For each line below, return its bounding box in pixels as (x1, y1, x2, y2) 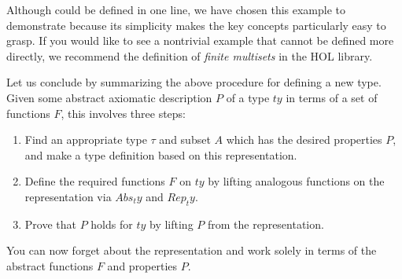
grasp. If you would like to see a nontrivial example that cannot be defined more (6, 32, 394, 49)
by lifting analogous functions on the (208, 173, 385, 189)
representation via (24, 188, 112, 204)
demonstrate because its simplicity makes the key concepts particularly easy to (6, 17, 386, 33)
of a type (226, 89, 270, 105)
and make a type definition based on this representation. (24, 146, 297, 163)
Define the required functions (24, 173, 165, 189)
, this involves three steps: (61, 105, 186, 121)
